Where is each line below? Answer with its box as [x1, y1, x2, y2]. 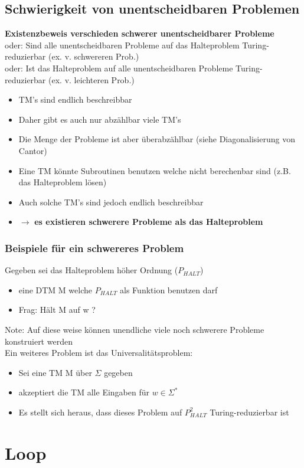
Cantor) [18, 144, 47, 156]
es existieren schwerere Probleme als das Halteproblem [34, 215, 263, 228]
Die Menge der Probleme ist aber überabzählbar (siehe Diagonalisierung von [18, 133, 295, 145]
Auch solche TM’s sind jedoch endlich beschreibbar [18, 195, 204, 208]
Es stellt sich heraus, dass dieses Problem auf [18, 405, 182, 418]
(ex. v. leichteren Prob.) [48, 73, 135, 86]
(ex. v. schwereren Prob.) [48, 50, 139, 63]
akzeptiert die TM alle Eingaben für [18, 386, 149, 398]
